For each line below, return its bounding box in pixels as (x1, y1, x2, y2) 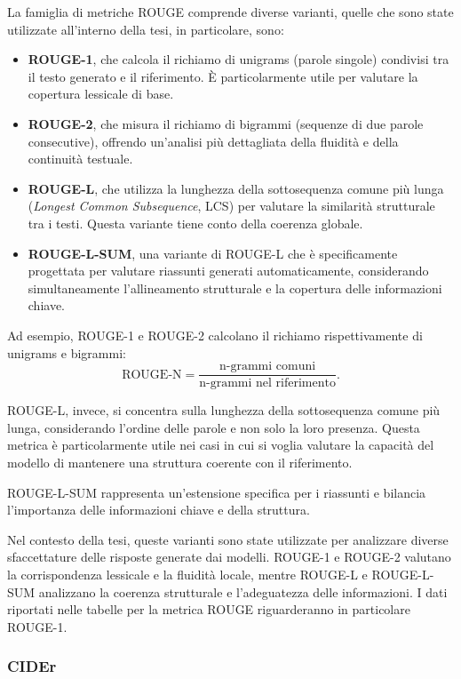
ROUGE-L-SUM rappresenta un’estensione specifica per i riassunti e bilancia (7, 483, 426, 501)
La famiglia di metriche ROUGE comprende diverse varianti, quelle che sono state (7, 3, 454, 20)
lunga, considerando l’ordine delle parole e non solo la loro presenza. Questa (7, 418, 420, 436)
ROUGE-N (122, 368, 182, 381)
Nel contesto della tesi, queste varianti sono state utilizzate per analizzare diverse (7, 530, 449, 548)
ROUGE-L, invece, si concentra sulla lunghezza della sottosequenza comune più (7, 401, 441, 419)
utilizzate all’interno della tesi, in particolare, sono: (7, 20, 284, 38)
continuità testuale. (28, 149, 133, 168)
